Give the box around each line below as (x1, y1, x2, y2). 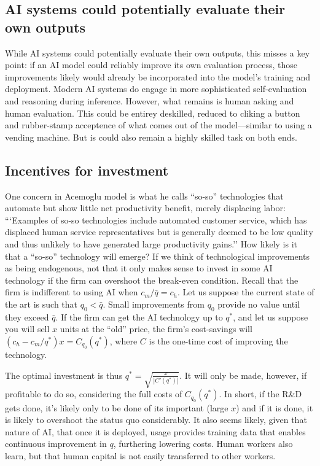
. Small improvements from (103, 297, 205, 310)
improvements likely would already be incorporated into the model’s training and (5, 70, 310, 83)
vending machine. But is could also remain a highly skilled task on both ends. (5, 130, 297, 143)
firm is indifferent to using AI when (5, 285, 138, 298)
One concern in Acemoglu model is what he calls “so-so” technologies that (5, 189, 284, 202)
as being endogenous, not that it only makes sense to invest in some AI (5, 262, 273, 274)
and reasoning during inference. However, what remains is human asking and (5, 94, 294, 107)
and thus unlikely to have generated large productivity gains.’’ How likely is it (5, 237, 297, 250)
